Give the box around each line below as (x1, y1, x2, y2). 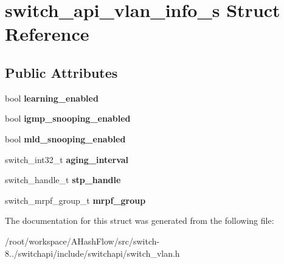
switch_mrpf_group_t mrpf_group (5, 193, 146, 206)
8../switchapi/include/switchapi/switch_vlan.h (5, 246, 180, 259)
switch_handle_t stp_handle (5, 173, 121, 186)
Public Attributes (5, 63, 118, 82)
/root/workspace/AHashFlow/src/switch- (5, 234, 160, 247)
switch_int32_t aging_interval (5, 153, 129, 165)
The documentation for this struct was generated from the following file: (5, 214, 274, 227)
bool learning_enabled (5, 91, 99, 104)
